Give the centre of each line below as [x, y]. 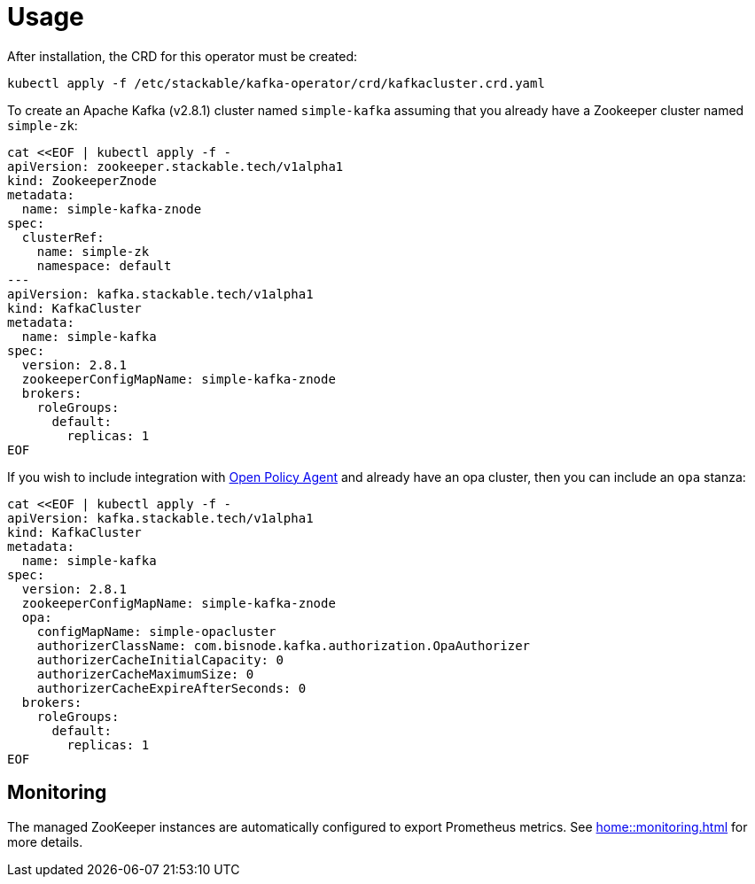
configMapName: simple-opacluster [156, 631]
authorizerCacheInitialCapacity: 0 [160, 659]
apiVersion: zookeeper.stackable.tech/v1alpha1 [175, 166]
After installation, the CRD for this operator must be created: [183, 56]
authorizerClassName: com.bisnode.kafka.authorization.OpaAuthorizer [284, 645]
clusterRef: [63, 237]
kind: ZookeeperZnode [82, 180]
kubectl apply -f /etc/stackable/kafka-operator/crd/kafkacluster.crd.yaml [276, 83]
